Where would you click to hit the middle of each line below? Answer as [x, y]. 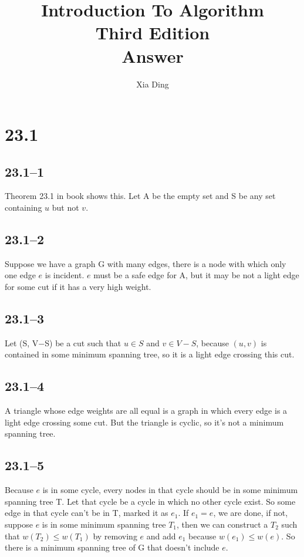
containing [23, 207]
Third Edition [153, 33]
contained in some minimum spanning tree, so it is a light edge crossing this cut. [150, 354]
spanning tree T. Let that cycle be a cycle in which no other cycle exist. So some [150, 501]
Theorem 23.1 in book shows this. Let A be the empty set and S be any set [140, 196]
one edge [20, 275]
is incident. [65, 275]
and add [161, 536]
